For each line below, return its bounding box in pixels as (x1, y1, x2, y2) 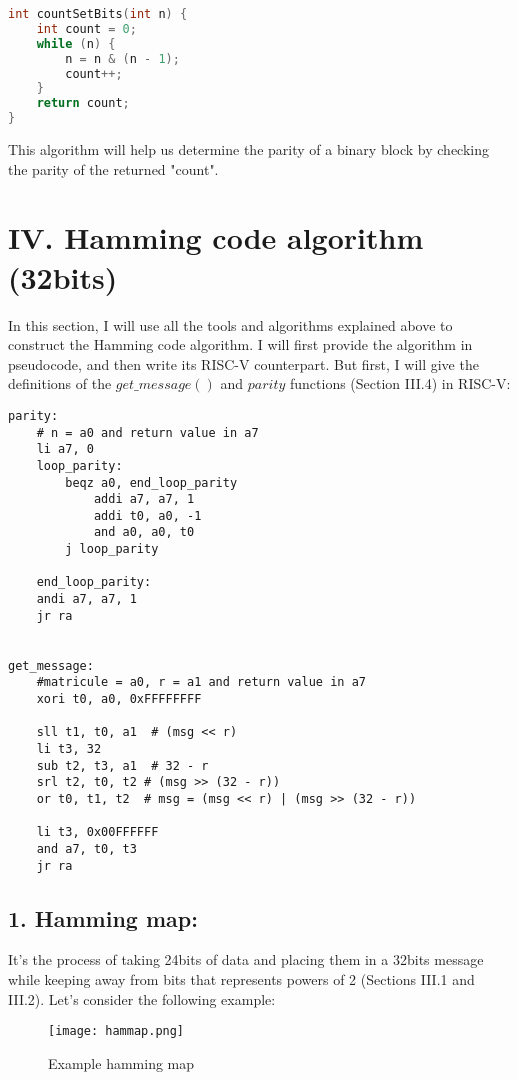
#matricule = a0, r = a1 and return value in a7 (36, 675, 366, 690)
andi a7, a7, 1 (36, 592, 137, 607)
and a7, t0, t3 (36, 841, 137, 856)
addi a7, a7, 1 (93, 492, 195, 507)
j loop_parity (65, 542, 159, 557)
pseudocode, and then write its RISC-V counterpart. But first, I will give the (8, 353, 479, 374)
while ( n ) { (36, 36, 116, 51)
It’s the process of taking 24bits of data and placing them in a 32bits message (8, 949, 484, 970)
